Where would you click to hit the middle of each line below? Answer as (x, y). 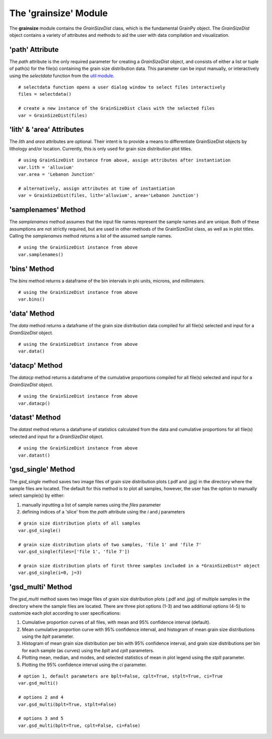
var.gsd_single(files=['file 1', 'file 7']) (74, 552)
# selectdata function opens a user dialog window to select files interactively (122, 87)
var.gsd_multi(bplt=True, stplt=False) (67, 704)
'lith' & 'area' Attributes (47, 130)
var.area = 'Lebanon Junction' (57, 174)
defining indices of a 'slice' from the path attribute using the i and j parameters (104, 512)
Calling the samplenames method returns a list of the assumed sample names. (91, 236)
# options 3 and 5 (41, 718)
